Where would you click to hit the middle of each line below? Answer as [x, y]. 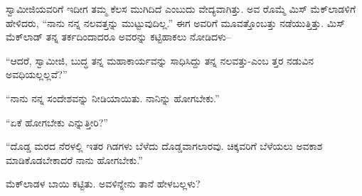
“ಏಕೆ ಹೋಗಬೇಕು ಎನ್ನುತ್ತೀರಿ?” [57, 122]
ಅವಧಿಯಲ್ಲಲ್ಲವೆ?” [37, 74]
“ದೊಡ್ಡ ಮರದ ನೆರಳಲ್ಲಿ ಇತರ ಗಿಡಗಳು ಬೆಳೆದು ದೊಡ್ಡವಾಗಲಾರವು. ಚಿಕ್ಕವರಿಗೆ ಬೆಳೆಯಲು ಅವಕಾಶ [164, 146]
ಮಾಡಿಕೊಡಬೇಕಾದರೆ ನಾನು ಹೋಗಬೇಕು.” [74, 159]
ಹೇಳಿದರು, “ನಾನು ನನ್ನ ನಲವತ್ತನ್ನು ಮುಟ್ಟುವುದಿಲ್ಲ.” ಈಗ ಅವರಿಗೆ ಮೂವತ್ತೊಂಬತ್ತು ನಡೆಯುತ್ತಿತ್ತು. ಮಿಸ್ [176, 22]
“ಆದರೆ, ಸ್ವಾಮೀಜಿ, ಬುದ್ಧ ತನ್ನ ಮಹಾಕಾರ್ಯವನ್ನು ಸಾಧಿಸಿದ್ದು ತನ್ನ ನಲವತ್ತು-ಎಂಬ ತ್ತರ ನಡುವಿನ [160, 60]
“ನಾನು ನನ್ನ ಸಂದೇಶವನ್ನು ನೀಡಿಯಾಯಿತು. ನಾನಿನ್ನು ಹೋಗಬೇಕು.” [113, 98]
